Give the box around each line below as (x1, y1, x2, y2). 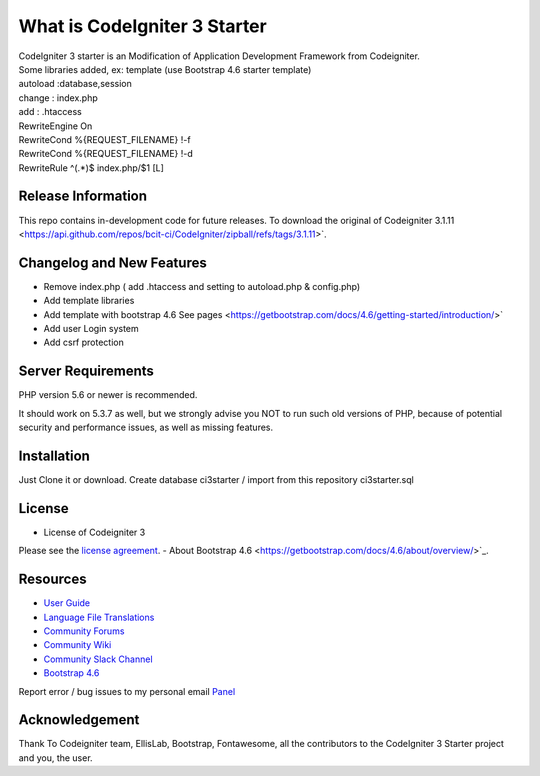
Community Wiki (43, 639, 112, 651)
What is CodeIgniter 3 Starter (18, 15, 267, 37)
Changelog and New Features (18, 254, 207, 271)
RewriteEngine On (18, 120, 93, 132)
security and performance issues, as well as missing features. (18, 421, 274, 434)
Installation (18, 447, 90, 464)
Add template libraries (43, 295, 135, 307)
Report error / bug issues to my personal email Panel (18, 685, 236, 697)
